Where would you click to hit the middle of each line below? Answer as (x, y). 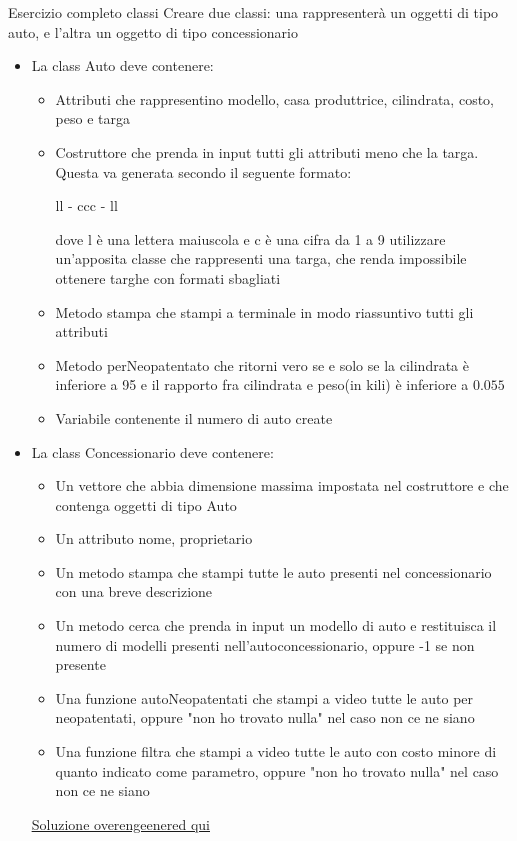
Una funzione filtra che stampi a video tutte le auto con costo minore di (276, 751)
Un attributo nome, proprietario (154, 538)
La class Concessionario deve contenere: (152, 451)
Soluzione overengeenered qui (120, 823)
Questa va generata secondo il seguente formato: (203, 171)
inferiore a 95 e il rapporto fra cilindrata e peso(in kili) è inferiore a (262, 384)
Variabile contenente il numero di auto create (194, 417)
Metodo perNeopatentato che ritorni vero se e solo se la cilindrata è (262, 364)
